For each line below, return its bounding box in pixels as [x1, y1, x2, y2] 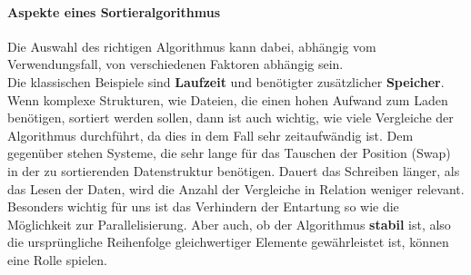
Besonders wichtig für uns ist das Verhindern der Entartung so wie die [7, 197, 399, 216]
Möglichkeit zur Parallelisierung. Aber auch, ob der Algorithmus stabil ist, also [7, 214, 451, 233]
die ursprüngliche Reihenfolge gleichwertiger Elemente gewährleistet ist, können [7, 232, 449, 251]
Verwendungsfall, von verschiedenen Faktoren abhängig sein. [7, 54, 344, 74]
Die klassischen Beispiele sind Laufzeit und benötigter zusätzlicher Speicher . [7, 72, 445, 91]
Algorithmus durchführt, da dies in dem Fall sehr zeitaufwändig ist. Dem [7, 125, 414, 144]
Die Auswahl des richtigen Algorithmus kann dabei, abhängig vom [7, 36, 376, 55]
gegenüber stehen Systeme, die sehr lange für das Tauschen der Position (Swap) [7, 143, 451, 162]
